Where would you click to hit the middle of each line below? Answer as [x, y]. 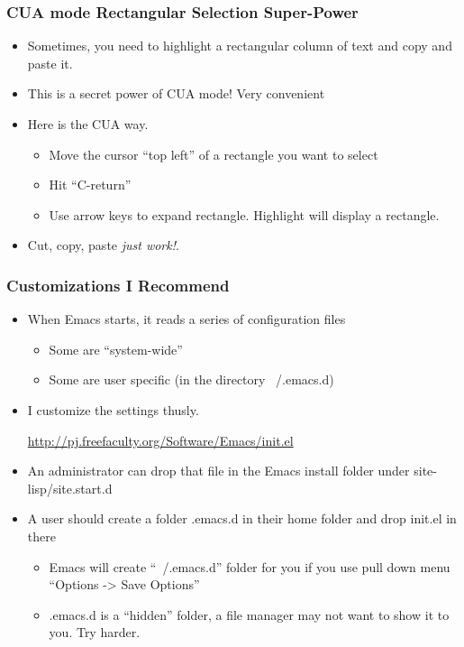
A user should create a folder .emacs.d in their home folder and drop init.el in [242, 518]
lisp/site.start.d [70, 488]
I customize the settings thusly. [113, 409]
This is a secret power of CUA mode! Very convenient [176, 93]
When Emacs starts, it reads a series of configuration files [187, 319]
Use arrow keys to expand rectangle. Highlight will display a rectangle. [244, 214]
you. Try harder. [95, 632]
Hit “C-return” [90, 185]
